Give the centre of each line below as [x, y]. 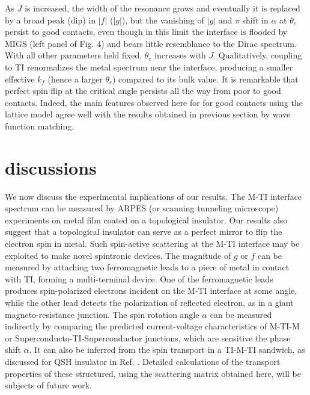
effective [20, 79]
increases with [180, 55]
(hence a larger [75, 79]
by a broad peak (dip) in [50, 20]
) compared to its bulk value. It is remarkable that [205, 79]
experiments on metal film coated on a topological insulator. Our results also [146, 219]
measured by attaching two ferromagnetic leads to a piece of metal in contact [147, 267]
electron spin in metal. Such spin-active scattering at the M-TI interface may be [152, 244]
